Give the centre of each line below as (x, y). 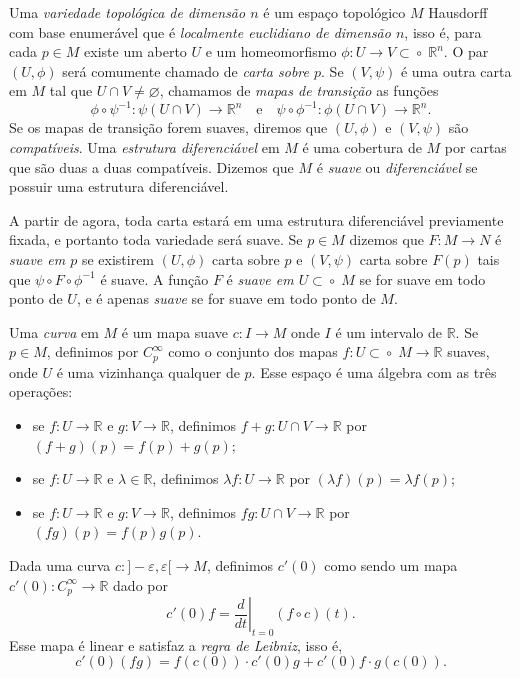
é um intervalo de (388, 331)
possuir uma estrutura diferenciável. (119, 186)
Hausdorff (458, 12)
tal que (71, 90)
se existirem (118, 259)
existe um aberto (135, 51)
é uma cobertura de (362, 147)
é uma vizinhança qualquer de (148, 371)
